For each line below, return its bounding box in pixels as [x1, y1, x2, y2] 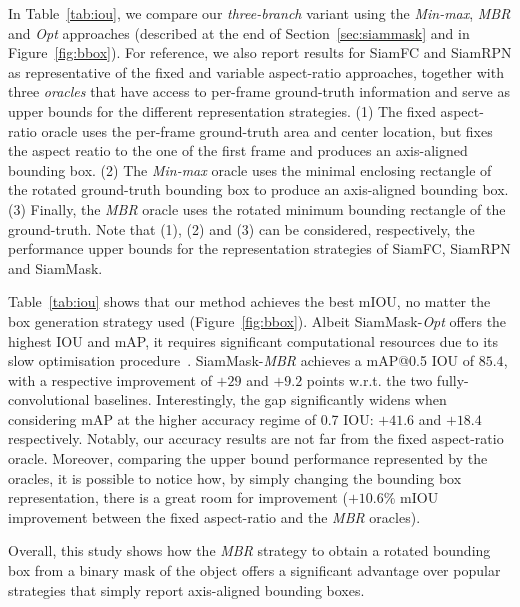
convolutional [8, 389, 90, 410]
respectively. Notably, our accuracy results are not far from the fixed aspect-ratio [8, 428, 504, 449]
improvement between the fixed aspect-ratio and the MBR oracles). [8, 506, 421, 527]
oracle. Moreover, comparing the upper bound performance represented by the [8, 448, 488, 469]
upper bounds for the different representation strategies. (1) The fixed [8, 100, 436, 121]
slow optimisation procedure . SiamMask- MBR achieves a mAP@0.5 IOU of [8, 350, 475, 371]
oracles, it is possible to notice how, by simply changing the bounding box [8, 467, 462, 488]
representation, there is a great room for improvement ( [8, 487, 348, 508]
